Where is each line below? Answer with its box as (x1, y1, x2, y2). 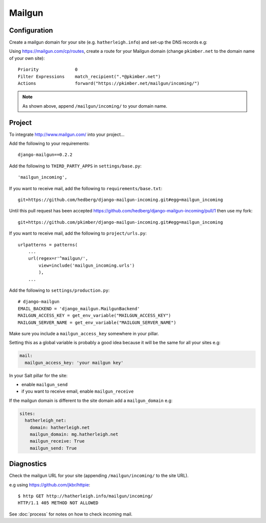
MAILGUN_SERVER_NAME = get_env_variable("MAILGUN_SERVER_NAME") (18, 320, 177, 325)
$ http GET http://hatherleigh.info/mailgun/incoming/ (18, 493, 153, 499)
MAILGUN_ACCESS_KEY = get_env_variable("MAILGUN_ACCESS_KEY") (18, 313, 171, 319)
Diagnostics (9, 460, 47, 468)
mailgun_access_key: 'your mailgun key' (25, 360, 124, 365)
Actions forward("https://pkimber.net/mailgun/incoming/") (18, 80, 200, 86)
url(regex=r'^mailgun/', (28, 256, 88, 261)
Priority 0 (18, 67, 78, 73)
